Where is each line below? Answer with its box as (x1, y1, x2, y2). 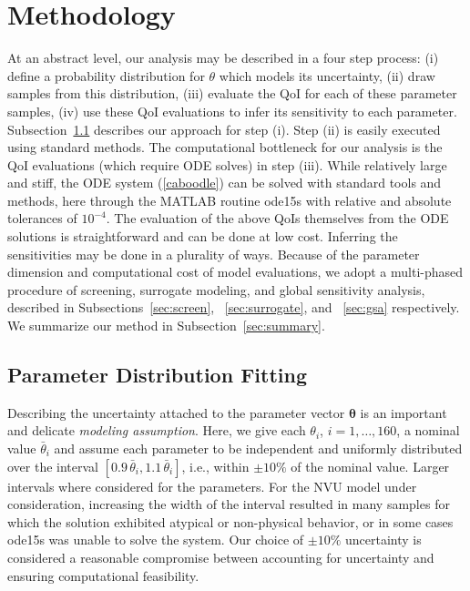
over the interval (7, 456, 99, 475)
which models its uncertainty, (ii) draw (219, 66, 435, 85)
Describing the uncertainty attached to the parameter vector (7, 402, 345, 422)
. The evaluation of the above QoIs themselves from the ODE (106, 209, 449, 228)
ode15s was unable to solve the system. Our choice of (7, 530, 304, 549)
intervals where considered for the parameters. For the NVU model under (7, 476, 417, 495)
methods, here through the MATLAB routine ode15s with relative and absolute (7, 190, 452, 209)
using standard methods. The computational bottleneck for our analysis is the (7, 138, 443, 157)
